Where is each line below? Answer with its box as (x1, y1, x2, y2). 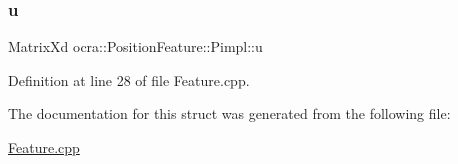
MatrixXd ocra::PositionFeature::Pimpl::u (8, 36, 263, 57)
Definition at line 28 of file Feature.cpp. (8, 69, 250, 90)
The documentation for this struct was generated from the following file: (8, 103, 451, 124)
